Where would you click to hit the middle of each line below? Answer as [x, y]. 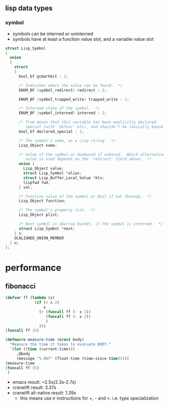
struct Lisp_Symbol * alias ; [53, 173]
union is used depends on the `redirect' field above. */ [89, 159]
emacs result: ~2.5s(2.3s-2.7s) [44, 382]
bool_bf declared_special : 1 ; [51, 131]
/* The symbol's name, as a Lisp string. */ [67, 141]
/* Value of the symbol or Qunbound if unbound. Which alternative [92, 154]
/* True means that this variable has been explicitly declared [87, 122]
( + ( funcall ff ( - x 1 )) [65, 312]
